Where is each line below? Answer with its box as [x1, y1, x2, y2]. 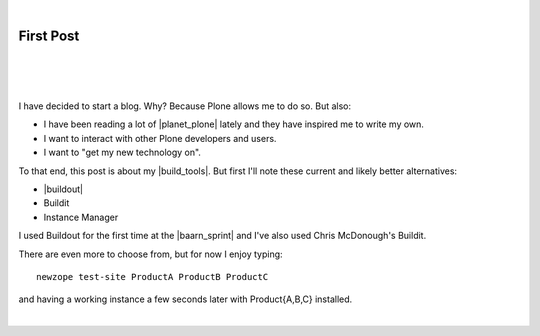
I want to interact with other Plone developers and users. [43, 132, 277, 144]
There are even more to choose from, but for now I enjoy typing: [18, 248, 284, 260]
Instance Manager [43, 211, 119, 223]
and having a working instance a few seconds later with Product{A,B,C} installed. [18, 293, 353, 305]
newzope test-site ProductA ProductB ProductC [36, 271, 269, 282]
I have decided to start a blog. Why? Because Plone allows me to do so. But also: [18, 100, 352, 112]
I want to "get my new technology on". [43, 146, 202, 159]
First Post [18, 27, 80, 44]
